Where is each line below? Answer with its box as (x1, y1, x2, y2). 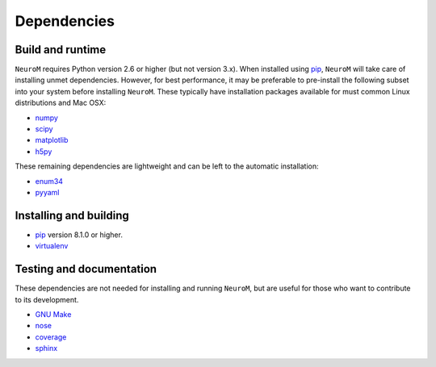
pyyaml (35, 187, 60, 197)
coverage (35, 332, 67, 342)
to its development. (15, 294, 79, 304)
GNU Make (35, 309, 72, 319)
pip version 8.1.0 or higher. (35, 230, 123, 240)
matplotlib (35, 136, 69, 145)
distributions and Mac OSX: (15, 98, 107, 108)
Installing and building (15, 208, 129, 222)
